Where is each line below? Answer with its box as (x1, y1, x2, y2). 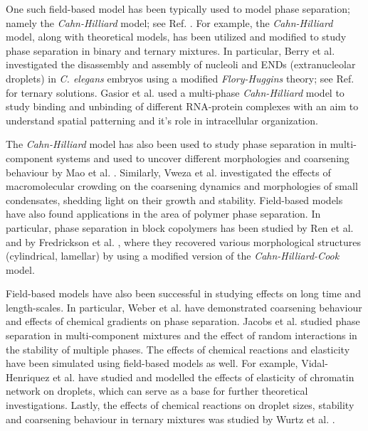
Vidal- (301, 356, 328, 371)
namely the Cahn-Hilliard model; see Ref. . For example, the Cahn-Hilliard (6, 15, 333, 30)
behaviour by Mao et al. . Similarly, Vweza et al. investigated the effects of (6, 164, 331, 179)
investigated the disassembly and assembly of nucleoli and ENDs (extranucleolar (6, 57, 356, 72)
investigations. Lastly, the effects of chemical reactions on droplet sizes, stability (6, 398, 354, 413)
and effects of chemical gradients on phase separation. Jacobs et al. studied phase (6, 314, 360, 329)
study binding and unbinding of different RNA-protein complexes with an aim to (6, 99, 359, 114)
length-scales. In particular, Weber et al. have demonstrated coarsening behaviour (6, 299, 362, 314)
